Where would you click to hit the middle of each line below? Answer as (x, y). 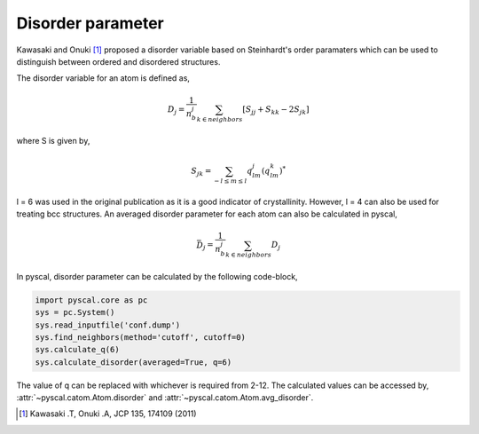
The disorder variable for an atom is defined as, (103, 78)
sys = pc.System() (75, 312)
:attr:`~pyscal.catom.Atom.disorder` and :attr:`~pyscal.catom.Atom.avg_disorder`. (165, 398)
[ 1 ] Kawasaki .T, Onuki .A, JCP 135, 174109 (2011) (108, 414)
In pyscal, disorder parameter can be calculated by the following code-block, (157, 276)
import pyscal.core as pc (91, 300)
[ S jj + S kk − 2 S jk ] (276, 110)
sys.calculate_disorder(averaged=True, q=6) (133, 362)
